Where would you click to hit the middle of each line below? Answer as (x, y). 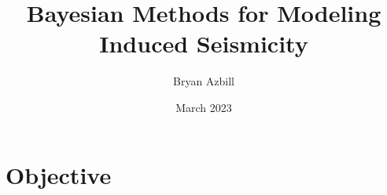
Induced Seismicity (204, 43)
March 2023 (204, 107)
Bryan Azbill (204, 81)
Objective (59, 174)
